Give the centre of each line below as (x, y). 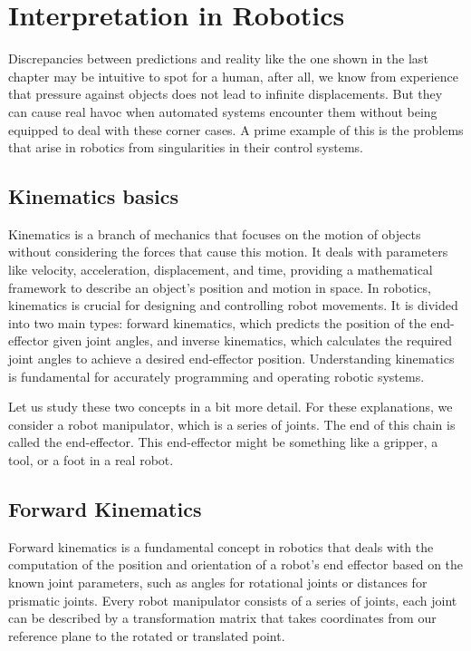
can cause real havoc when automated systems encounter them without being (223, 111)
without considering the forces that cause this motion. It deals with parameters (228, 252)
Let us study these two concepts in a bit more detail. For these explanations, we (231, 407)
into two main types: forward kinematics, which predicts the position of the (217, 322)
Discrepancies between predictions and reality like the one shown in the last (218, 58)
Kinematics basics (94, 196)
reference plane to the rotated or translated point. (147, 635)
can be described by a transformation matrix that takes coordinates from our (222, 618)
